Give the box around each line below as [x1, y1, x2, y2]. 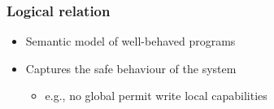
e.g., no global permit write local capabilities [45, 87, 267, 104]
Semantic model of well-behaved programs [25, 33, 236, 50]
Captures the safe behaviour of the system [25, 59, 237, 76]
